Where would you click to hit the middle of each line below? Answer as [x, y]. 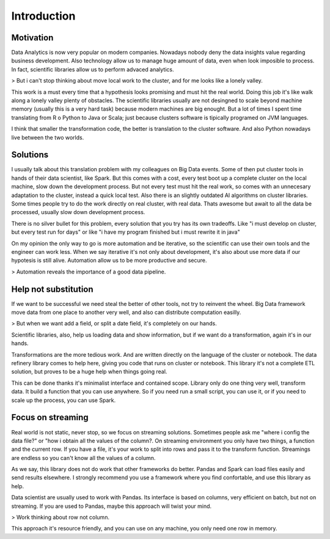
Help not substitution [53, 289]
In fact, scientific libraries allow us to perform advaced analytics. [93, 69]
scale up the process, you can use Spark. [64, 400]
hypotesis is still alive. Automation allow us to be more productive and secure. [109, 261]
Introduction [43, 16]
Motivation [32, 38]
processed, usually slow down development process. [78, 212]
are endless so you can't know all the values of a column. [83, 458]
